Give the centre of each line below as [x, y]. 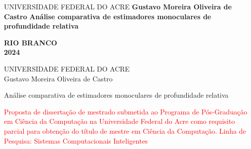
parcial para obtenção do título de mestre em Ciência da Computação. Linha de [125, 130]
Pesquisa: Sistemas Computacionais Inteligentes [76, 140]
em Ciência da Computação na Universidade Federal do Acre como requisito [120, 121]
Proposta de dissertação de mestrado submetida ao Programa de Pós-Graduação [126, 111]
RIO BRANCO [31, 42]
